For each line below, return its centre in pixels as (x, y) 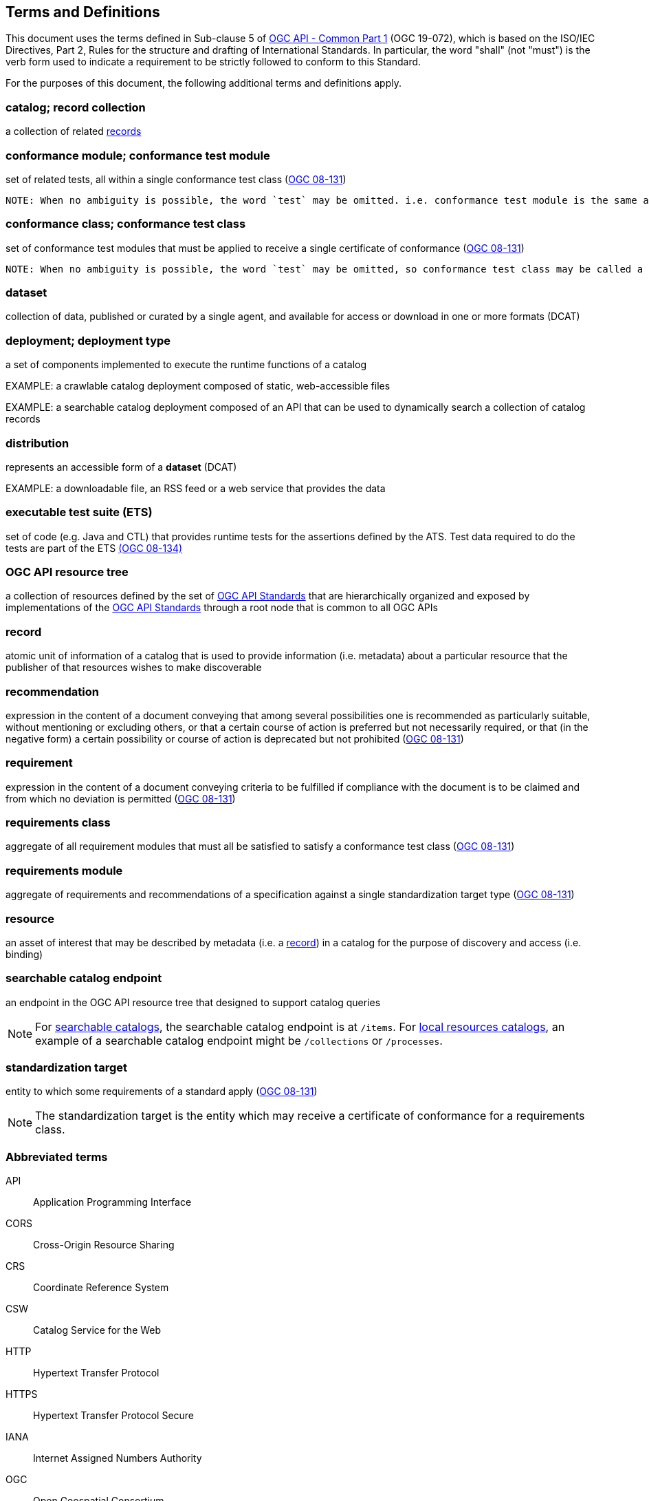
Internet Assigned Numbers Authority (118, 1458)
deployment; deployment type (88, 340)
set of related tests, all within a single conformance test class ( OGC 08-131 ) (176, 179)
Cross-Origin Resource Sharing (104, 1245)
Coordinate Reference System (101, 1288)
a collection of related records (74, 131)
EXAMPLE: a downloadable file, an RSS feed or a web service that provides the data (196, 488)
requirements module (64, 870)
